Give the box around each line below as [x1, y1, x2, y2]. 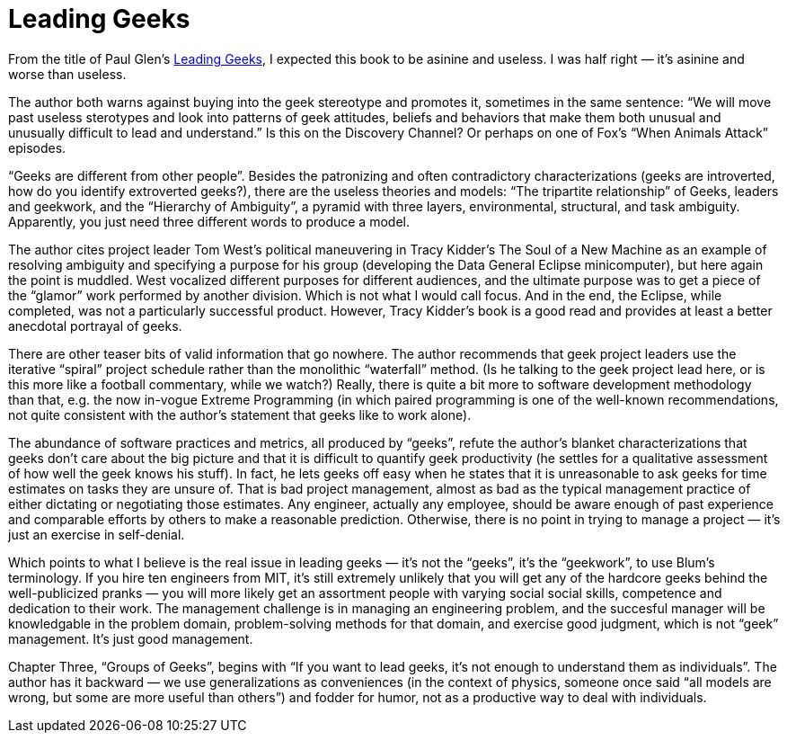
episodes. [8, 139, 66, 156]
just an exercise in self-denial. [8, 526, 185, 542]
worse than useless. [8, 66, 127, 82]
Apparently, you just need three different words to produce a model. [8, 213, 410, 229]
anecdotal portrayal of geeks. [8, 317, 182, 334]
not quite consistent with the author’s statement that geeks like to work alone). [8, 406, 472, 423]
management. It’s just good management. [8, 630, 253, 646]
